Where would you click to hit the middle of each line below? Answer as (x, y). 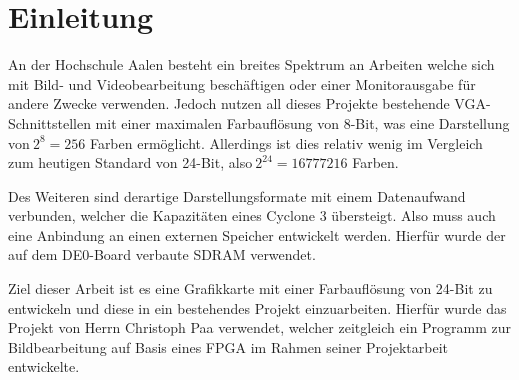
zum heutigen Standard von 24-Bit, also (130, 162)
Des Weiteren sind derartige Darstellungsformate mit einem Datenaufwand (237, 195)
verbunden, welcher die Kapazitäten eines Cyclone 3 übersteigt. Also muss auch (252, 215)
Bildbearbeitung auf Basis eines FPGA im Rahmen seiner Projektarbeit (228, 346)
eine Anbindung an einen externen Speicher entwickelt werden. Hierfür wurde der (257, 234)
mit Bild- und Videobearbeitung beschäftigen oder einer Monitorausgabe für (242, 83)
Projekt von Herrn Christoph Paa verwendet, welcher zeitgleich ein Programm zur (260, 327)
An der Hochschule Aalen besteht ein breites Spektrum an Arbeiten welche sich (251, 64)
